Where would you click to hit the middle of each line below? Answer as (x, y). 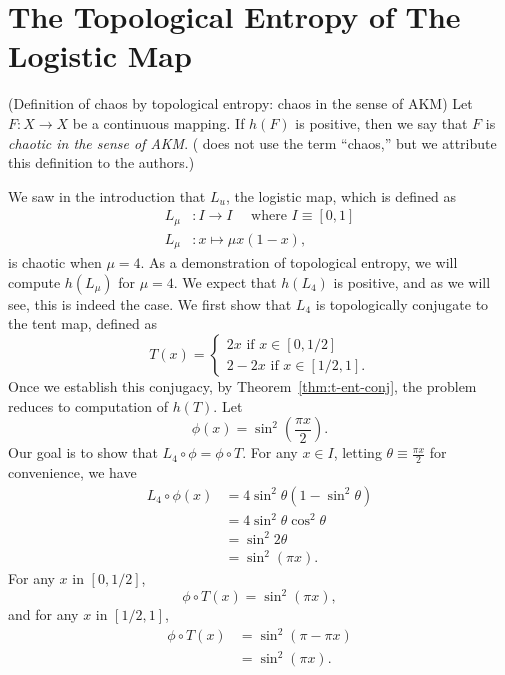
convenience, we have (72, 472)
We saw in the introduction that (107, 195)
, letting (357, 452)
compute (34, 281)
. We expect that (225, 281)
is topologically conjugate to (402, 303)
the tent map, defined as (83, 323)
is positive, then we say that (381, 122)
